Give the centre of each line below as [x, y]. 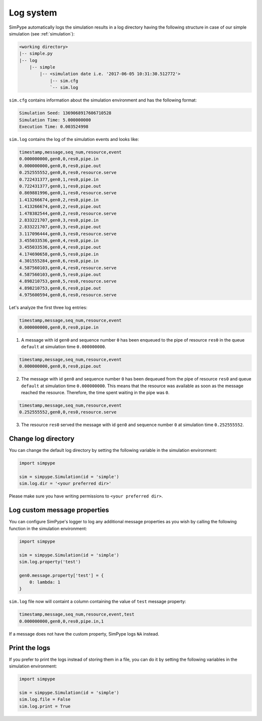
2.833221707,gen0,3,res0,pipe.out [60, 227]
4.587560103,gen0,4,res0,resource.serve [68, 268]
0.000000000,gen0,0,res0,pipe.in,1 [61, 621]
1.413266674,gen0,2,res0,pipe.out [60, 207]
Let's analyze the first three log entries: [48, 308]
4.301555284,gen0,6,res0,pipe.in [59, 261]
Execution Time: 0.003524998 [54, 127]
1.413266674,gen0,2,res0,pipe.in [59, 200]
